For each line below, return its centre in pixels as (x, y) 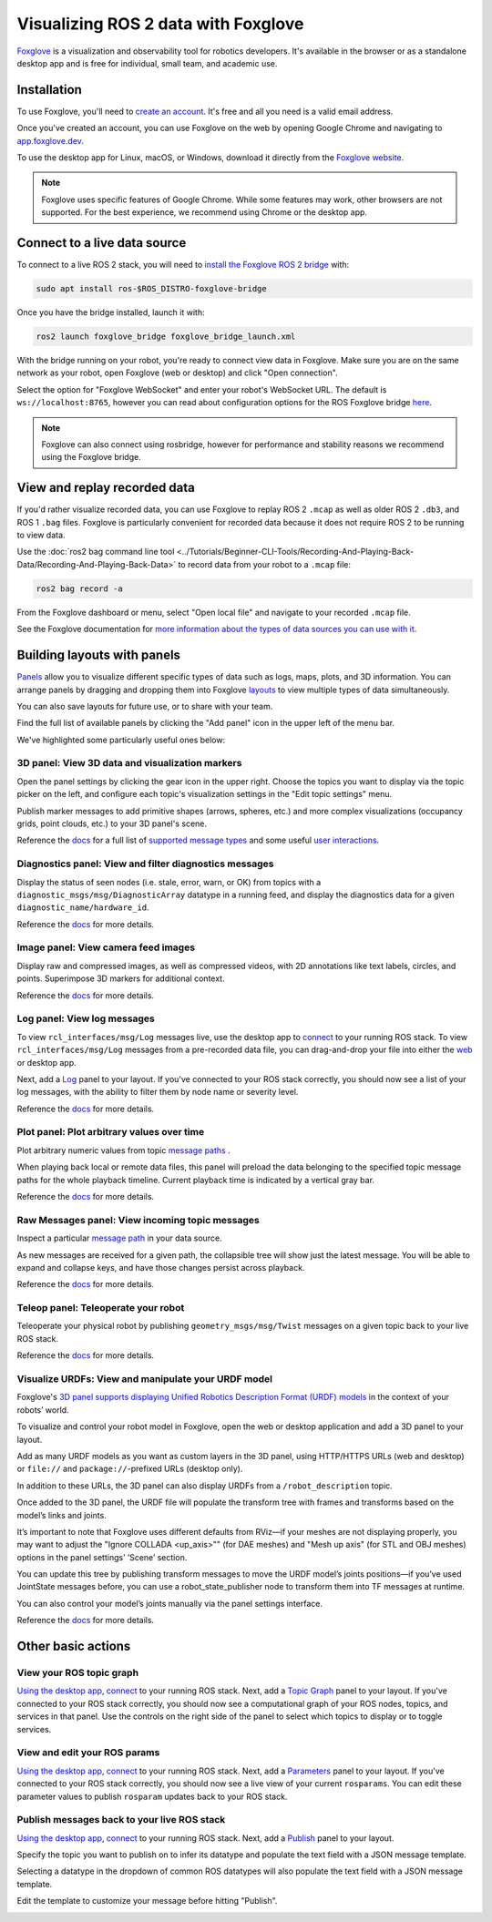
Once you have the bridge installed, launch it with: (111, 312)
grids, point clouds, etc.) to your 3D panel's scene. (112, 823)
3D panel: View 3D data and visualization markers (129, 763)
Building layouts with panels (99, 655)
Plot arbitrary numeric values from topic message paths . (124, 1150)
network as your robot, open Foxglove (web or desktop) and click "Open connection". (177, 373)
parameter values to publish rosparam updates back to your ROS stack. (152, 1796)
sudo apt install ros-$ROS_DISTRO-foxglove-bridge (152, 289)
